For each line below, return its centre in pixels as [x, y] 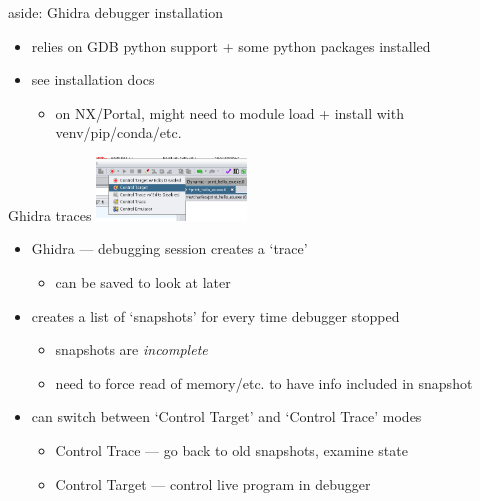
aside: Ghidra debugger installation [116, 12]
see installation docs [93, 79]
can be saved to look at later [143, 282]
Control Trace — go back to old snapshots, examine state [231, 449]
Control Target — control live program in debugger [213, 483]
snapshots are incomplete [131, 349]
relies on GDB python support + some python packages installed [231, 45]
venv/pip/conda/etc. [118, 132]
